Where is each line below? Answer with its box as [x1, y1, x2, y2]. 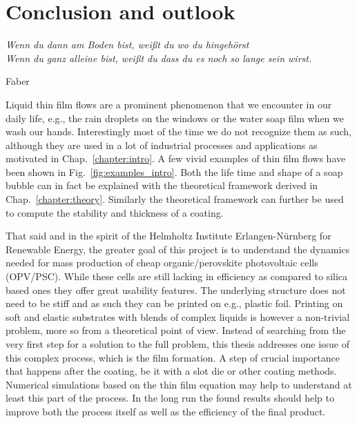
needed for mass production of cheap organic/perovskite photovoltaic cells [6, 255, 318, 270]
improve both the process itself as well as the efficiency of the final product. [6, 404, 326, 418]
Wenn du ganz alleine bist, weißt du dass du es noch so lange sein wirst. [6, 50, 312, 65]
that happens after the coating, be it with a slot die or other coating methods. [6, 364, 337, 378]
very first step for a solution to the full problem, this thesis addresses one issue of [6, 337, 350, 351]
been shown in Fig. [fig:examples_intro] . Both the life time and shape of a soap [6, 164, 343, 179]
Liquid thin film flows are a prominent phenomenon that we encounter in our [6, 97, 332, 111]
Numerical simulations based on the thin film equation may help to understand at [6, 377, 352, 391]
